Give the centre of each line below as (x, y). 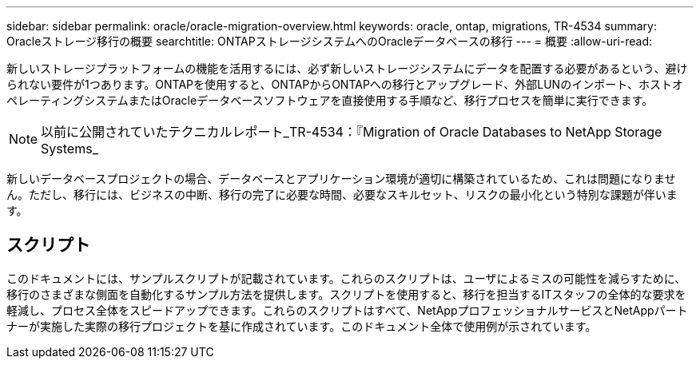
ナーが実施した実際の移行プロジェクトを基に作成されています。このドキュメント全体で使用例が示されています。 (302, 326)
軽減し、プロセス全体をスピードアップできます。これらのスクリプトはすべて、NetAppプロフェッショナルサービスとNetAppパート (347, 310)
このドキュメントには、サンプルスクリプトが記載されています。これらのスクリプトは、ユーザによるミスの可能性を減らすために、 (346, 278)
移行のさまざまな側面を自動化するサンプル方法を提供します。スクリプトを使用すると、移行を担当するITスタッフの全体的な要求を (346, 294)
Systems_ (70, 149)
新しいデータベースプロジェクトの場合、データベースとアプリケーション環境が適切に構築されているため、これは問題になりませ (341, 179)
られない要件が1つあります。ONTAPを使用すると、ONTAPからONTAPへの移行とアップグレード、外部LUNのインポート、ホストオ (345, 84)
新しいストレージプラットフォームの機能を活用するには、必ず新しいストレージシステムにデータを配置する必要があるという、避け (347, 68)
